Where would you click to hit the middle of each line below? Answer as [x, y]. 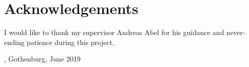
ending [14, 42]
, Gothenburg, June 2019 [42, 59]
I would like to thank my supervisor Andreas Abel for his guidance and [114, 32]
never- [236, 32]
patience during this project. [71, 42]
